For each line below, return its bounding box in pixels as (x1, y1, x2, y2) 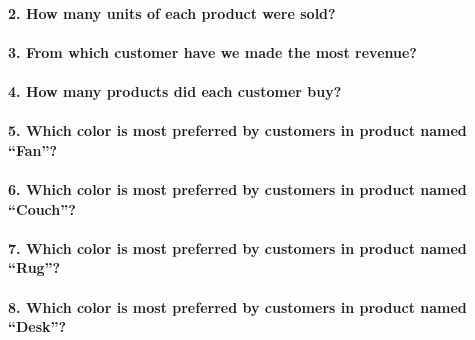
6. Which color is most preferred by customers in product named (8, 178, 467, 199)
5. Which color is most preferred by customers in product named (8, 120, 467, 141)
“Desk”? (8, 316, 67, 337)
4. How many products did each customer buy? (8, 80, 342, 101)
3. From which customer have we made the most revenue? (8, 41, 417, 62)
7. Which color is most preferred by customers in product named (8, 237, 467, 258)
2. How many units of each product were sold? (8, 2, 336, 23)
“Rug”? (8, 257, 61, 278)
